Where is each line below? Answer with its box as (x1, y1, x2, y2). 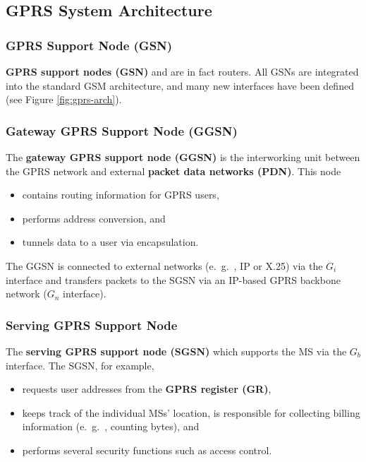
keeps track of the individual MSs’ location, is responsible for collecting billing (22, 405, 360, 420)
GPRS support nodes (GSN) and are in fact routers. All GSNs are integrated (6, 64, 359, 78)
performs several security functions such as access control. (22, 442, 272, 457)
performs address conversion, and (22, 211, 166, 225)
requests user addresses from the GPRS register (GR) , (22, 381, 272, 396)
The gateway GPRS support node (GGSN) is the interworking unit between (6, 150, 360, 164)
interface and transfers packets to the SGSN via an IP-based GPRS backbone (6, 272, 341, 287)
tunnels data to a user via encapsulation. (22, 235, 199, 249)
